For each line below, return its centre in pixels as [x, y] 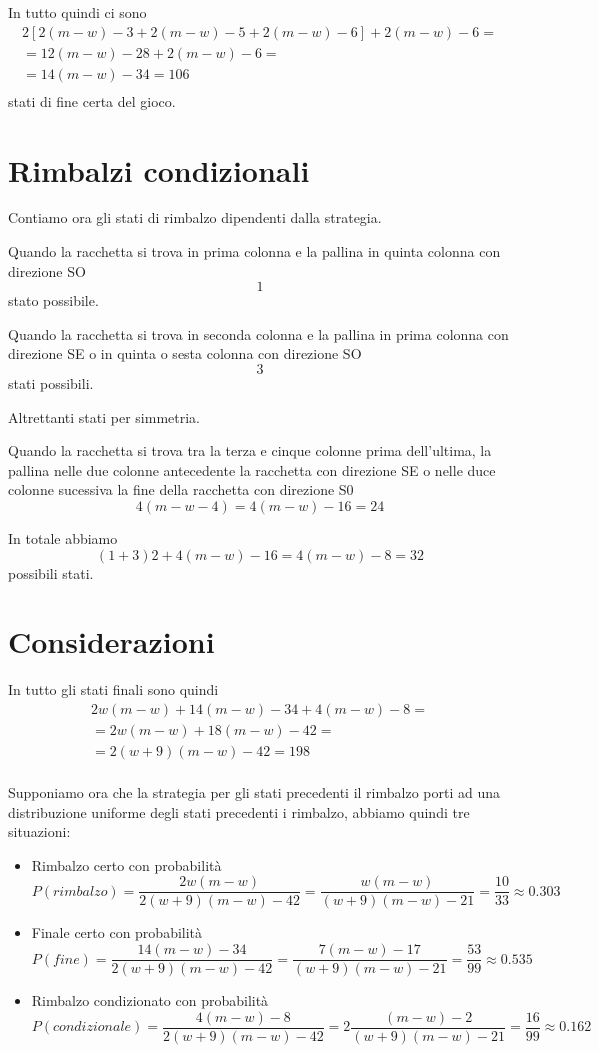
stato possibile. [53, 300]
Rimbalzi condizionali [159, 169]
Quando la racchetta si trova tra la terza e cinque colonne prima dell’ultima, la [250, 450]
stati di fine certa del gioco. [92, 100]
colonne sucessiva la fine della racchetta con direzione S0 [181, 489]
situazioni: [39, 831]
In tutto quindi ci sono [77, 12]
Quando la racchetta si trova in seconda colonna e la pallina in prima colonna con [258, 333]
